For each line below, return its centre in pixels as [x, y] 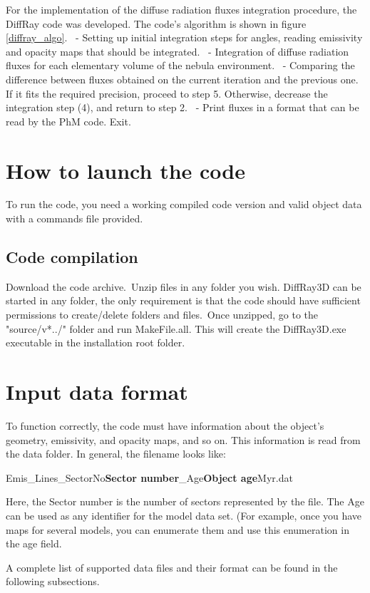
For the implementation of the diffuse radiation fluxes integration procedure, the [181, 9]
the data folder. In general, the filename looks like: [116, 454]
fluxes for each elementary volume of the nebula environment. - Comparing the [180, 65]
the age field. [34, 543]
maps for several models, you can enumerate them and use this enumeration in [178, 529]
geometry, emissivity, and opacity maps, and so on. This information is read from [183, 439]
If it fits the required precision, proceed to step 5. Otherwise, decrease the [167, 93]
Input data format [97, 392]
